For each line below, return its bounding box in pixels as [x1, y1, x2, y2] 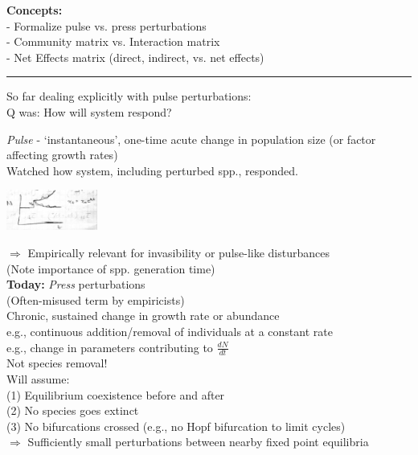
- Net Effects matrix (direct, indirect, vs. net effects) [6, 48, 264, 65]
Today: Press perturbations [6, 276, 145, 293]
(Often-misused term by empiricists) [6, 291, 185, 308]
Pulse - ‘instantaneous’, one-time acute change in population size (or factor [6, 130, 376, 147]
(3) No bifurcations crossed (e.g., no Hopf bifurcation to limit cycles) [6, 417, 346, 434]
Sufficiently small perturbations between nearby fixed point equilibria [27, 433, 369, 450]
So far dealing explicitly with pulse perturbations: [6, 88, 252, 105]
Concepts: [6, 2, 63, 18]
